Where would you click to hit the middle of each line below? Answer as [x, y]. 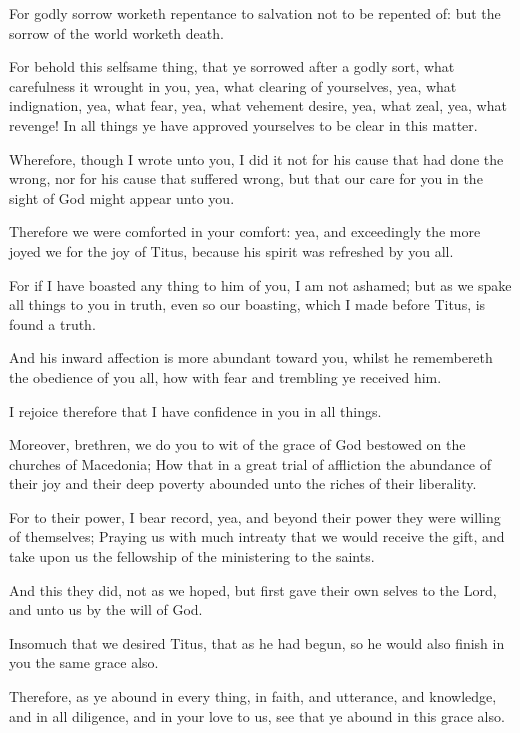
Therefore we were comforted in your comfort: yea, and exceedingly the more [245, 231]
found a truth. [52, 323]
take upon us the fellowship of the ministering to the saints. [192, 556]
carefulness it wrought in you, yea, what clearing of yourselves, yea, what [233, 85]
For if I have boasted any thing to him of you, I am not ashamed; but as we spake [260, 284]
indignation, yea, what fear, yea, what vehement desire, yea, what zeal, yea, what [258, 105]
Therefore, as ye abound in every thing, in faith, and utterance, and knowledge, [253, 696]
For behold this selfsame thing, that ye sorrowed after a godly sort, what [232, 66]
